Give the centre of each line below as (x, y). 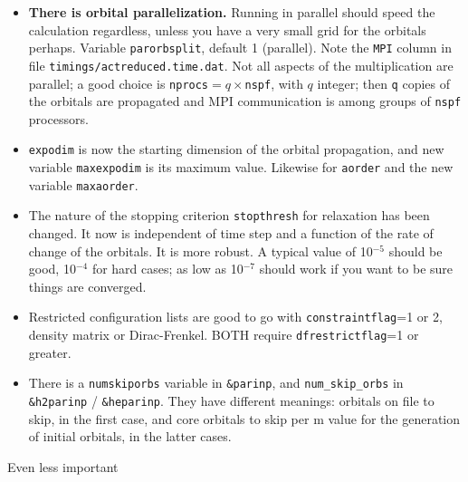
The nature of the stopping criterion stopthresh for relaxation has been (229, 215)
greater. (50, 352)
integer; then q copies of (384, 83)
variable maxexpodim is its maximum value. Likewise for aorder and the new (241, 167)
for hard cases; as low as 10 (167, 269)
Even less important (63, 466)
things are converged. (87, 286)
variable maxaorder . (83, 184)
